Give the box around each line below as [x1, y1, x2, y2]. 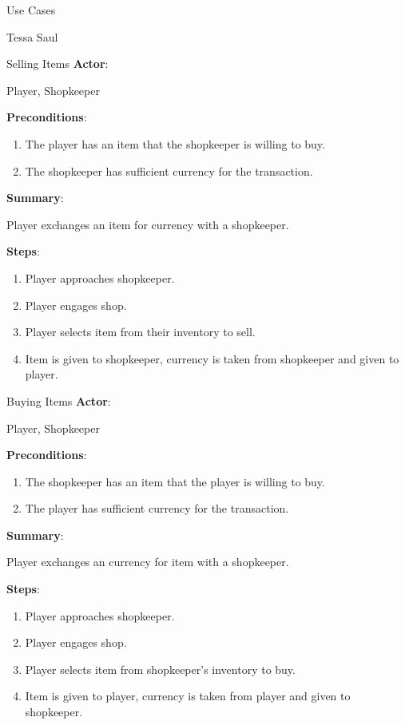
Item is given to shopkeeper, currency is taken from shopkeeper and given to [25, 350, 399, 366]
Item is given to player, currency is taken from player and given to [25, 687, 351, 704]
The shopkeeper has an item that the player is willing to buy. [25, 473, 325, 489]
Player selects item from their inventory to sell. [25, 323, 256, 340]
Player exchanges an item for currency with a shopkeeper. [6, 216, 289, 232]
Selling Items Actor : [6, 55, 109, 72]
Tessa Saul [6, 28, 58, 45]
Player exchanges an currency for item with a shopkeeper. [6, 553, 289, 570]
